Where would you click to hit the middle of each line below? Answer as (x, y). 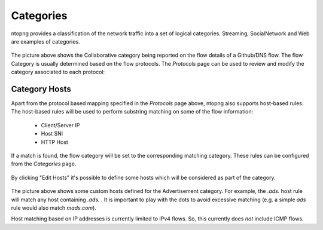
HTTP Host (55, 142)
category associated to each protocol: (58, 72)
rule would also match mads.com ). (54, 208)
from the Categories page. (44, 164)
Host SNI (52, 134)
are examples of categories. (45, 41)
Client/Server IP (60, 125)
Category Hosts (41, 89)
